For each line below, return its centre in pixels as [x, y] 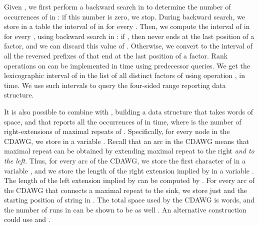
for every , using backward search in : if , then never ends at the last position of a [129, 36]
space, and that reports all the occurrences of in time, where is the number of [123, 121]
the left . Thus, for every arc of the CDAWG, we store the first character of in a [125, 160]
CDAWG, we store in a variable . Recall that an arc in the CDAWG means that [127, 141]
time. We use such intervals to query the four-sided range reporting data [115, 85]
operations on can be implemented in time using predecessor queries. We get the [127, 65]
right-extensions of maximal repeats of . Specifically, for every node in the [117, 131]
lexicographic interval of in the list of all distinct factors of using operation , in [124, 75]
